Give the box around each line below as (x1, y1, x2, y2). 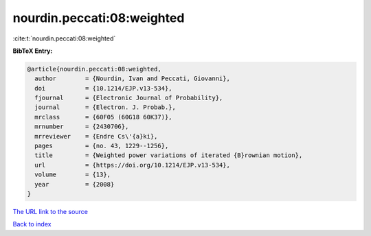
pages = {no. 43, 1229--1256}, (34, 142, 169, 150)
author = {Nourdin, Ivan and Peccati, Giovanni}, (34, 75, 230, 82)
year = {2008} (34, 180, 115, 188)
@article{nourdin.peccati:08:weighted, (27, 65, 161, 73)
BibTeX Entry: (12, 47, 53, 55)
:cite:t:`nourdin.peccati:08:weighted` (12, 34, 116, 43)
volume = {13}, (34, 171, 111, 178)
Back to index (12, 220, 52, 228)
